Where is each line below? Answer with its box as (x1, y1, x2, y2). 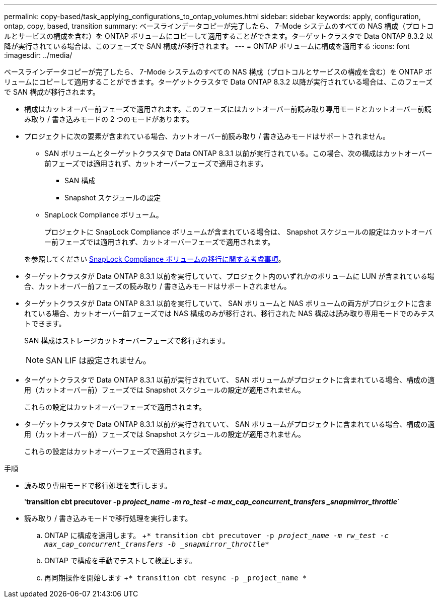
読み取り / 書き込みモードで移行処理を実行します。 (24, 514, 192, 522)
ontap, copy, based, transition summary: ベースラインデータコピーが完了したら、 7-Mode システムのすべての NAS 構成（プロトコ (4, 22, 434, 30)
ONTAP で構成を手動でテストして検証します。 (44, 556, 196, 565)
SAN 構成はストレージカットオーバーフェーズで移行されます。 (24, 336, 230, 345)
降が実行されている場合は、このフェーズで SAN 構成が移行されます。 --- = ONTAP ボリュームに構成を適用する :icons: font (4, 42, 410, 50)
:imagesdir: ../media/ (4, 51, 72, 59)
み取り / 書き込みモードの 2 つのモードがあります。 (24, 115, 193, 123)
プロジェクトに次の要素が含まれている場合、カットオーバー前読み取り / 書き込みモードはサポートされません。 (24, 132, 390, 140)
